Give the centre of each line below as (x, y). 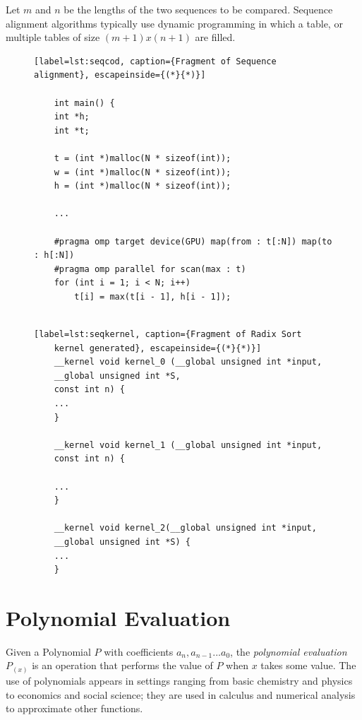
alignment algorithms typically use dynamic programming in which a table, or (174, 23)
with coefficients (139, 651)
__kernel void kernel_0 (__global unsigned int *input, (188, 362)
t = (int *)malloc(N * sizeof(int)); (143, 158)
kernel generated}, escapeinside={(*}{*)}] (158, 348)
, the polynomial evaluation (289, 651)
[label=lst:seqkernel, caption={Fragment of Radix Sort (168, 335)
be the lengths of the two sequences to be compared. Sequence (198, 9)
